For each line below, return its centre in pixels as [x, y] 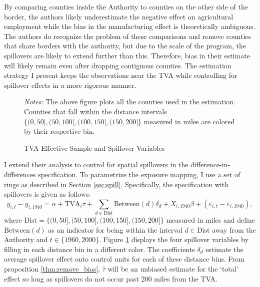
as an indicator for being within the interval [115, 229]
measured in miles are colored [189, 121]
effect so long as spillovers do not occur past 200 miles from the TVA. [111, 278]
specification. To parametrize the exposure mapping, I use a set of [139, 174]
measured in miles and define [210, 220]
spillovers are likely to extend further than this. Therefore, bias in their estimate [127, 55]
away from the [234, 229]
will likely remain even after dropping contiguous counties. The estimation [118, 65]
